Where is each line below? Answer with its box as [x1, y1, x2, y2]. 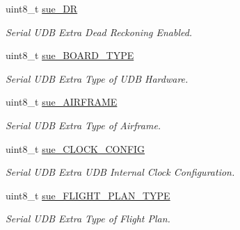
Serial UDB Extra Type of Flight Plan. [6, 211, 170, 226]
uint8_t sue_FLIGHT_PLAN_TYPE [6, 188, 170, 202]
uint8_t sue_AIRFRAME [6, 95, 118, 109]
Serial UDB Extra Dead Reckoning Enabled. [6, 24, 193, 39]
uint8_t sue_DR [6, 1, 78, 15]
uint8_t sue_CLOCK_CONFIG [6, 141, 145, 156]
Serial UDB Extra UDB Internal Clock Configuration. [6, 165, 235, 179]
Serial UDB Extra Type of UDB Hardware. [6, 71, 189, 85]
